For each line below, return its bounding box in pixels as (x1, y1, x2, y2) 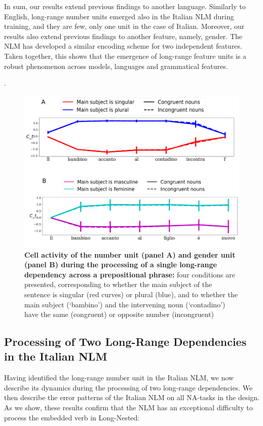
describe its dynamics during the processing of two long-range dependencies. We (4, 382, 253, 393)
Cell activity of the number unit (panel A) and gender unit (24, 249, 236, 260)
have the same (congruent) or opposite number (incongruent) (24, 309, 214, 319)
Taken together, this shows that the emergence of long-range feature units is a (4, 50, 247, 61)
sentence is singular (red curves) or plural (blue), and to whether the (24, 289, 238, 299)
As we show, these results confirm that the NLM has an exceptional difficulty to (4, 402, 253, 413)
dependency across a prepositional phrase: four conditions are (24, 269, 235, 279)
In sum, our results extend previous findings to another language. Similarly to (4, 1, 246, 11)
